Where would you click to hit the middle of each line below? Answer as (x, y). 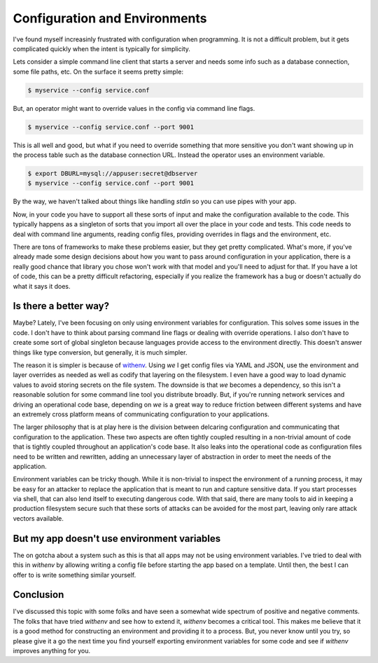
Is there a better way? (61, 306)
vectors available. (38, 518)
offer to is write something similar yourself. (75, 575)
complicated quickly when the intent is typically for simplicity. (101, 48)
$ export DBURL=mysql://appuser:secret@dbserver (113, 174)
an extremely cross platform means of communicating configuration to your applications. (141, 414)
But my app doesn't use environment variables (117, 539)
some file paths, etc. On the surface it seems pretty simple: (98, 71)
